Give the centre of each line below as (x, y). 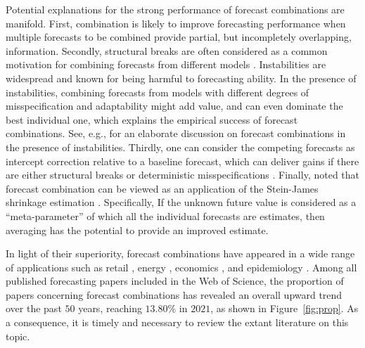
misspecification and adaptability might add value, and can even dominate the (174, 106)
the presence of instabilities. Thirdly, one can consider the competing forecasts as (180, 147)
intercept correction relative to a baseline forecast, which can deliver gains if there (182, 161)
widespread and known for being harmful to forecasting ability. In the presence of (181, 78)
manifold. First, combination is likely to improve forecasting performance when (176, 23)
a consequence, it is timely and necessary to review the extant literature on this (177, 322)
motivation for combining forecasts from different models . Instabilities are (166, 64)
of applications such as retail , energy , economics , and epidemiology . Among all (181, 267)
